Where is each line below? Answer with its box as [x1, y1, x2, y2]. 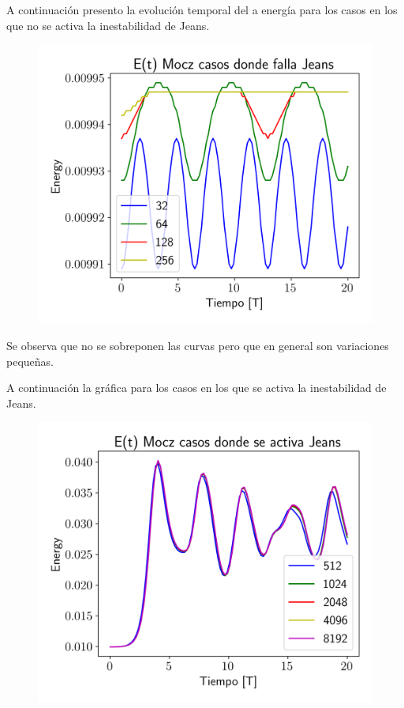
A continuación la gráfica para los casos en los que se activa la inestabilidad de [6, 379, 387, 396]
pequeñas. [6, 352, 54, 369]
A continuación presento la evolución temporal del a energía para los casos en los [6, 2, 398, 17]
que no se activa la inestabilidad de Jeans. [6, 17, 210, 33]
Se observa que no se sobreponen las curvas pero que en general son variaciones [6, 337, 389, 353]
